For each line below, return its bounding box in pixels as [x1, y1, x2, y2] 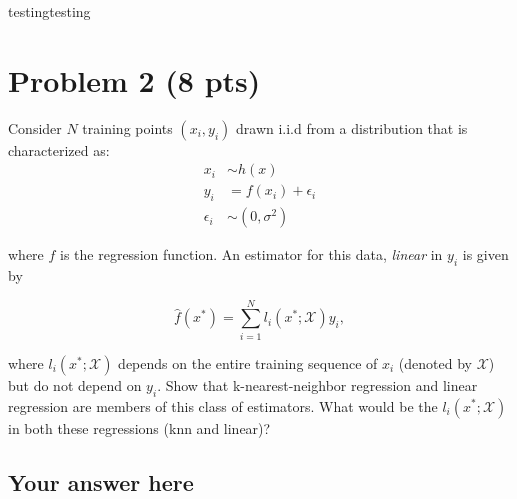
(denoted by [398, 352, 472, 373]
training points [82, 117, 173, 138]
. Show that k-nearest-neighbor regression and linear [157, 374, 478, 395]
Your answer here [8, 466, 194, 497]
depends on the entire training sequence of [118, 352, 378, 373]
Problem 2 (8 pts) [8, 59, 261, 100]
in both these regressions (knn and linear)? [8, 417, 271, 438]
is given [462, 244, 509, 265]
